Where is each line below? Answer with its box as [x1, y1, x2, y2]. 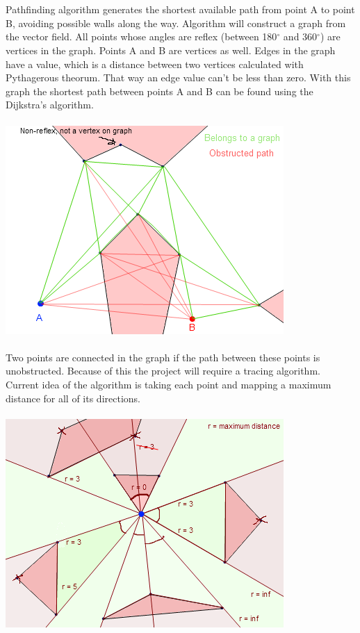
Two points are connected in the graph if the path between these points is [6, 350, 320, 364]
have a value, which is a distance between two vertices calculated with [6, 56, 304, 71]
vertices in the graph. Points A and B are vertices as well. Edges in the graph [6, 42, 336, 57]
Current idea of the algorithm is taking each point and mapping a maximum [6, 377, 332, 391]
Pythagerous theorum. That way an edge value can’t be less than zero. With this [6, 70, 351, 85]
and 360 [283, 29, 318, 44]
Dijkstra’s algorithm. [6, 97, 94, 112]
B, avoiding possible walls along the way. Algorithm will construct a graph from [6, 15, 346, 30]
